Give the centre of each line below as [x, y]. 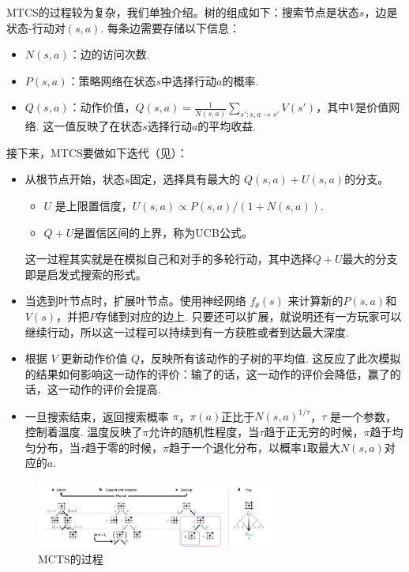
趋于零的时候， [124, 447]
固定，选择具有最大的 [185, 179]
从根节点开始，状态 [75, 179]
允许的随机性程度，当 [204, 431]
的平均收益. [227, 126]
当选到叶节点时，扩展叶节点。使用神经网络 [135, 301]
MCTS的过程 [71, 559]
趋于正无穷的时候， [314, 431]
